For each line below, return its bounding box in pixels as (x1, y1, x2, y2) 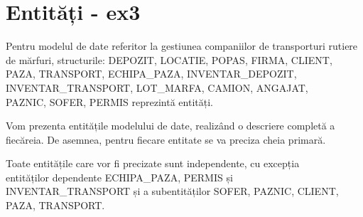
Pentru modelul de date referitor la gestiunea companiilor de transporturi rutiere (6, 38, 358, 53)
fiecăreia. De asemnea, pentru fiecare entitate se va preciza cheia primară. (6, 132, 326, 147)
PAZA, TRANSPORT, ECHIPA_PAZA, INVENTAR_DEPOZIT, (6, 66, 297, 81)
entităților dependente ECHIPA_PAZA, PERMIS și (6, 169, 233, 184)
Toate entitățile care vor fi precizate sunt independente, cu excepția (6, 156, 300, 171)
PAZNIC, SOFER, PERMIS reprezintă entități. (6, 94, 213, 109)
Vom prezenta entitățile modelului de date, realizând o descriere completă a (6, 118, 335, 133)
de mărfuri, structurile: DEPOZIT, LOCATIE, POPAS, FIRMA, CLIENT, (6, 52, 332, 67)
